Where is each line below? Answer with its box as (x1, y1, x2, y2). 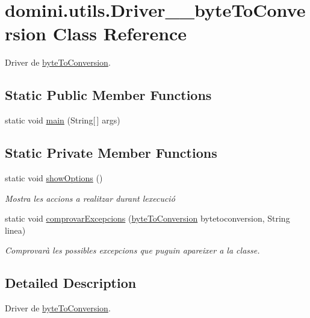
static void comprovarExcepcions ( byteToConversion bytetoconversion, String (5, 212, 290, 225)
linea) (5, 223, 26, 236)
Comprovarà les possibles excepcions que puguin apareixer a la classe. (5, 244, 260, 257)
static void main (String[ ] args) (5, 114, 120, 126)
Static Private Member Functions (5, 143, 217, 162)
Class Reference (52, 21, 187, 46)
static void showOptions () (5, 171, 103, 184)
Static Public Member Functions (5, 86, 212, 104)
